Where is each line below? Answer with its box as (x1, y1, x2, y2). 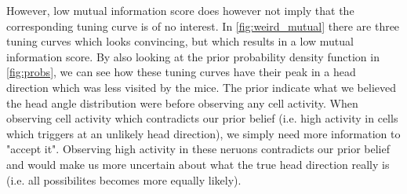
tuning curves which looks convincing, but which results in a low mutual (6, 33, 354, 49)
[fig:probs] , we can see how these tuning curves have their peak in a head (6, 64, 356, 80)
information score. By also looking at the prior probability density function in (6, 48, 380, 64)
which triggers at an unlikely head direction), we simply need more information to (6, 125, 401, 141)
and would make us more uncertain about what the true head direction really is (6, 156, 390, 172)
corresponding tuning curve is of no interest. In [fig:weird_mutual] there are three (6, 17, 400, 34)
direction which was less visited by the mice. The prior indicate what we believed (6, 79, 396, 95)
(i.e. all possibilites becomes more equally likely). (6, 171, 242, 188)
